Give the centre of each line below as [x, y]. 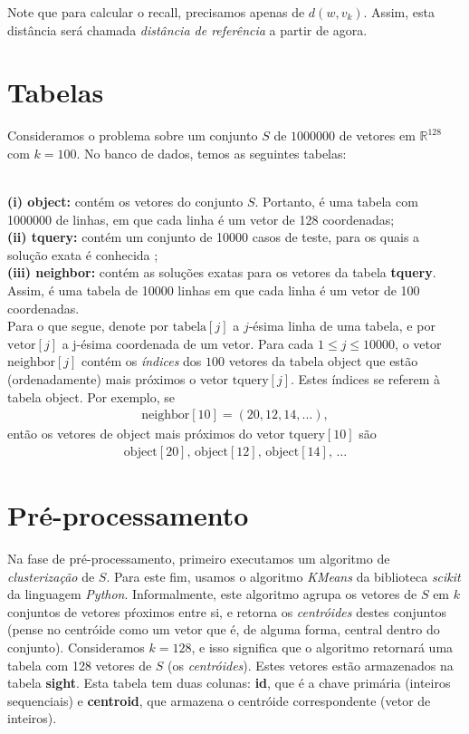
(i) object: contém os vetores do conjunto [125, 202]
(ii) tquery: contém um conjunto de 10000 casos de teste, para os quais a [214, 237]
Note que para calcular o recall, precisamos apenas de [156, 12]
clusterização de [51, 576]
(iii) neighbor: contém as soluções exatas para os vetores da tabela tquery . [222, 272]
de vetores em [377, 135]
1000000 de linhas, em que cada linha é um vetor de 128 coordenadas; [201, 219]
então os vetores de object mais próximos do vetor [146, 434]
